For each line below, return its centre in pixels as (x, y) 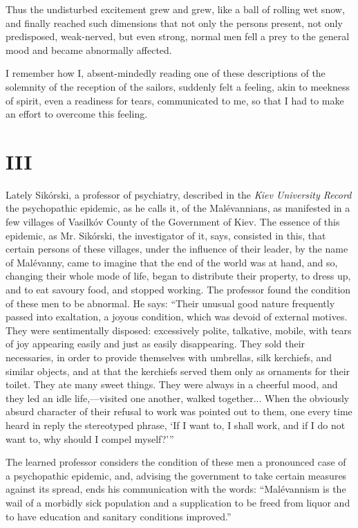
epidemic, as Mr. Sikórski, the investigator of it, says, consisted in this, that (166, 235)
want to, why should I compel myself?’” (90, 438)
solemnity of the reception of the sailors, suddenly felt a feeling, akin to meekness (178, 86)
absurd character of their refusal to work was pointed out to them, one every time (179, 411)
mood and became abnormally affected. (89, 49)
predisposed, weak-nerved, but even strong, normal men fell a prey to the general (178, 36)
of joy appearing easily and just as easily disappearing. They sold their (156, 344)
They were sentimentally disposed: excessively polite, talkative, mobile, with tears (179, 330)
